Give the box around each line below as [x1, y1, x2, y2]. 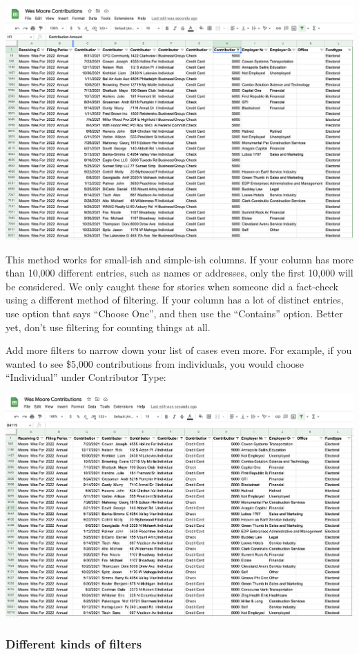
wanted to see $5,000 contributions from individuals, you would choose [6, 356, 304, 371]
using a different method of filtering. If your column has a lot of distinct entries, [6, 292, 344, 307]
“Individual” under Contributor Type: [6, 370, 166, 384]
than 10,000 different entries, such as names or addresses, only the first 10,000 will [6, 265, 353, 280]
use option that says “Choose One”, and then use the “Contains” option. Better [6, 306, 343, 321]
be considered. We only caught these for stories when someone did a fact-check [6, 279, 338, 293]
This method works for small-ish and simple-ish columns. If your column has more [6, 252, 353, 266]
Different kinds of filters [6, 635, 142, 653]
